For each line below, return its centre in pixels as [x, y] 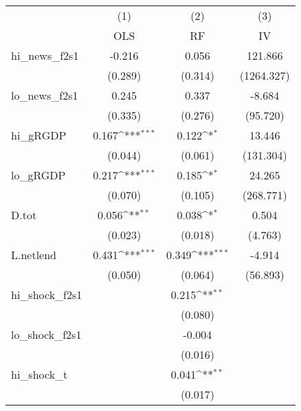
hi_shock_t [40, 374]
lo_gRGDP [38, 175]
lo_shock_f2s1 [46, 334]
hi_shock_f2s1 [47, 295]
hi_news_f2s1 [45, 55]
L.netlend [34, 255]
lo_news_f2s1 [45, 95]
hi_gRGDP [39, 135]
